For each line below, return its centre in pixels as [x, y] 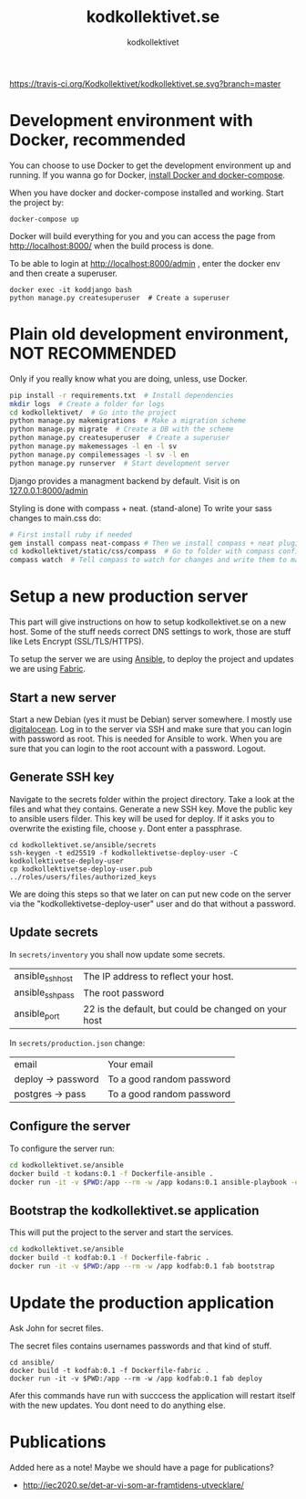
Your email [130, 1064]
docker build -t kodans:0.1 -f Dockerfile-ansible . [112, 1174]
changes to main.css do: [56, 518]
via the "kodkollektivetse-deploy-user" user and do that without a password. [153, 903]
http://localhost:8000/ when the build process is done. [112, 246]
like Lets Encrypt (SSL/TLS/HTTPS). [76, 642]
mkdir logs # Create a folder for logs [87, 404]
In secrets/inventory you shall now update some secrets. [117, 954]
